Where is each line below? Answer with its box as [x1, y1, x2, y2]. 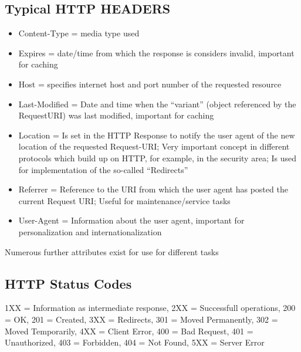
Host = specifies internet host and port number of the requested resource [18, 77, 282, 90]
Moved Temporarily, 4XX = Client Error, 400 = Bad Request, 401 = [5, 324, 253, 337]
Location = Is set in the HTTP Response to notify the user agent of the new [18, 128, 295, 141]
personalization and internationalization [18, 225, 162, 238]
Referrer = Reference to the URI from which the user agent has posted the [18, 183, 288, 195]
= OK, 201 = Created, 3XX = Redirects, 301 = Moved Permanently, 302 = [5, 313, 278, 325]
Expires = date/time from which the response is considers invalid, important [18, 46, 295, 59]
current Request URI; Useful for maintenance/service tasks [18, 194, 231, 207]
